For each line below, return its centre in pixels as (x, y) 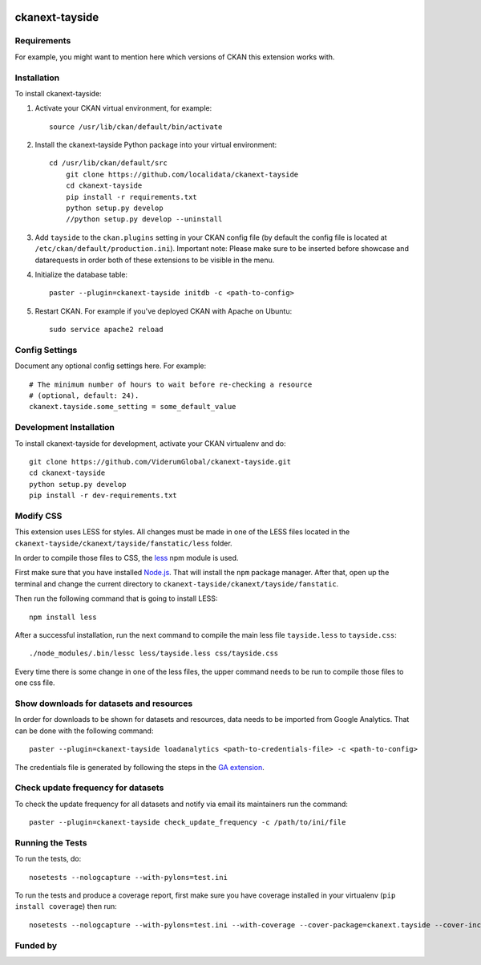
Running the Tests (51, 842)
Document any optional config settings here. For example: (111, 366)
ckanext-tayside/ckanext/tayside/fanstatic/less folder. (123, 543)
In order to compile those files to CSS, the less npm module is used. (127, 558)
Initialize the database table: (81, 274)
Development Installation (65, 428)
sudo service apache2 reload (106, 330)
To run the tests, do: (48, 859)
